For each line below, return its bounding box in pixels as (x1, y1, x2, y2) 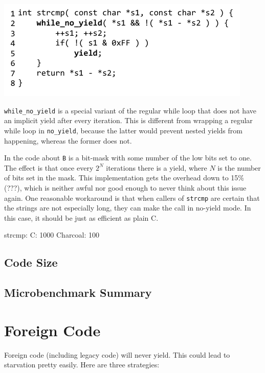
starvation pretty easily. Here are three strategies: (4, 359, 160, 370)
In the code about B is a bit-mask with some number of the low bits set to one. (4, 152, 252, 163)
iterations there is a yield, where (106, 162, 207, 173)
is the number (217, 162, 261, 173)
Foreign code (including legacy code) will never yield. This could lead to (4, 349, 230, 360)
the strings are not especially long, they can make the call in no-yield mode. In (4, 202, 251, 213)
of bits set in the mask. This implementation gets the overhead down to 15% (4, 172, 244, 183)
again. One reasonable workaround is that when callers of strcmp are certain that (4, 192, 260, 203)
